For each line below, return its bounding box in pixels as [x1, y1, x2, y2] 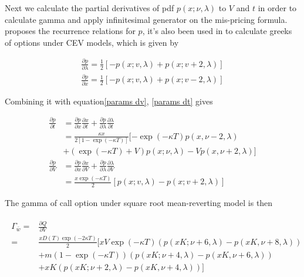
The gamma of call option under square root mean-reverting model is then [5, 197, 273, 209]
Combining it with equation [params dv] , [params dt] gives [5, 94, 213, 107]
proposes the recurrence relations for [5, 25, 136, 37]
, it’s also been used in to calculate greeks [142, 25, 292, 37]
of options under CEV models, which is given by [5, 36, 179, 48]
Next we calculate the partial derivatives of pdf [5, 2, 174, 13]
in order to [258, 2, 297, 13]
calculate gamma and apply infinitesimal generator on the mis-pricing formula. [5, 13, 288, 25]
